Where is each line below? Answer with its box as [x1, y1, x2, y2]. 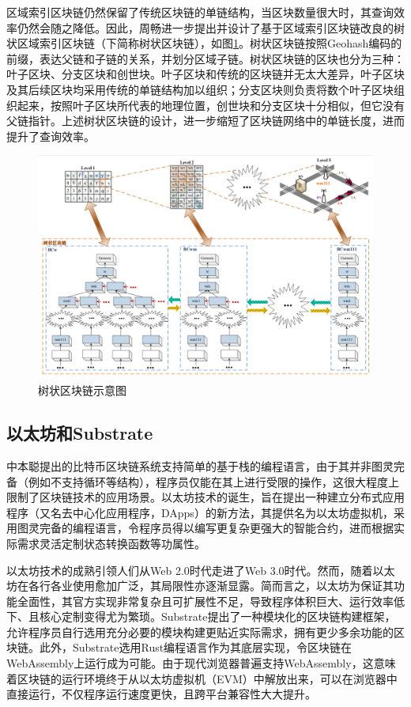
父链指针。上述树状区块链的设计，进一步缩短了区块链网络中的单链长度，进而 [6, 112, 405, 129]
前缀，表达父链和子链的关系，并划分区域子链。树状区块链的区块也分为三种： [6, 50, 405, 66]
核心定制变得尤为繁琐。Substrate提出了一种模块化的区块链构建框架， [39, 608, 396, 625]
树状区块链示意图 [38, 382, 126, 399]
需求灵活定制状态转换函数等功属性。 [17, 535, 205, 551]
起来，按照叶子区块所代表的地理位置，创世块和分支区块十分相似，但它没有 [17, 96, 405, 113]
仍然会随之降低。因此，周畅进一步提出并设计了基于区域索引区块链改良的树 [17, 19, 405, 36]
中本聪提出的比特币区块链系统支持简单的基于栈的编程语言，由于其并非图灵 [6, 457, 394, 474]
